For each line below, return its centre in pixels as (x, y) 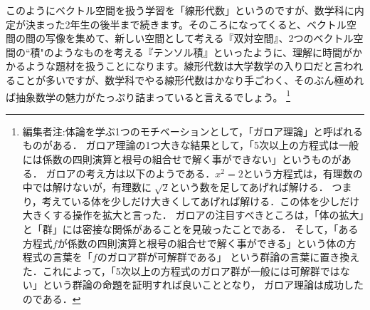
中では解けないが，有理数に (87, 187)
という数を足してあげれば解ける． (249, 187)
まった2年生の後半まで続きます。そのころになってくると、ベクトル (191, 24)
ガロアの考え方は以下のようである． (131, 173)
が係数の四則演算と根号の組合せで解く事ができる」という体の (202, 243)
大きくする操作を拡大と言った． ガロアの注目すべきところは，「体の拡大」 (193, 215)
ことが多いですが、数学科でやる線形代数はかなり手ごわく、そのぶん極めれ (190, 79)
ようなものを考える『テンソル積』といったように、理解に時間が (203, 52)
